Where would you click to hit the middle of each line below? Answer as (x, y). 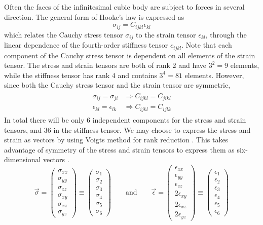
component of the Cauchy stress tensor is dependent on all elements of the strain (130, 55)
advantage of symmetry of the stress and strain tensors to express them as (119, 149)
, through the (226, 34)
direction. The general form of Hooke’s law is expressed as (94, 16)
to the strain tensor (166, 34)
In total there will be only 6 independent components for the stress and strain (125, 119)
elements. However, (214, 75)
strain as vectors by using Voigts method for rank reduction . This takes (116, 140)
